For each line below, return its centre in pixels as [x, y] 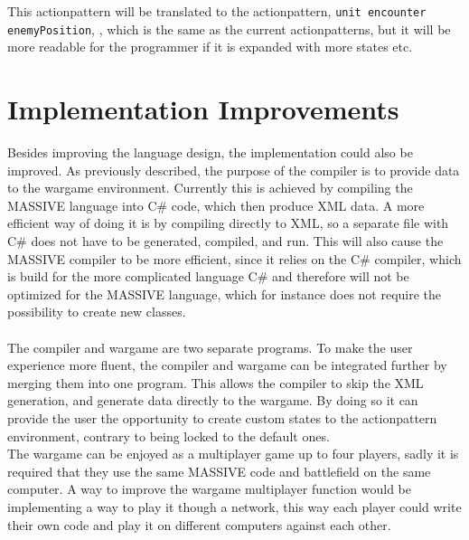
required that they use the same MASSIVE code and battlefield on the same [219, 471]
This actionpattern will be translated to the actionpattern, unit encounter [217, 11]
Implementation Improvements [203, 109]
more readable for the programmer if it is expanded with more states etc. [210, 47]
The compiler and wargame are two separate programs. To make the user [210, 347]
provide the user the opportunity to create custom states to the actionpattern [222, 417]
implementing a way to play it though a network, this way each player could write [234, 506]
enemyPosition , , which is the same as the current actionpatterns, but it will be [229, 28]
